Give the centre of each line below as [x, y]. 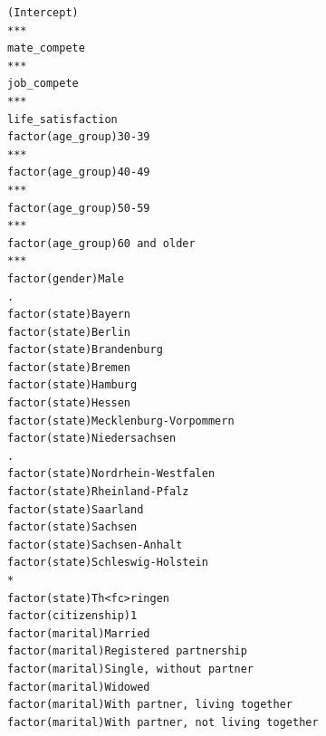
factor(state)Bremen [69, 367]
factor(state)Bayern [69, 315]
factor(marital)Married [79, 633]
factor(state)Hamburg [72, 385]
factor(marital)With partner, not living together [163, 722]
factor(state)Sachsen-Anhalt [95, 545]
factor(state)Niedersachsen [92, 439]
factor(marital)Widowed [79, 687]
